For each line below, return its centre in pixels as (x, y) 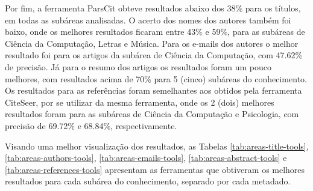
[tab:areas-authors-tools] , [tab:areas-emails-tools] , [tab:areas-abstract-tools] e (146, 158)
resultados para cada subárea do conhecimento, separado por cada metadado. (148, 181)
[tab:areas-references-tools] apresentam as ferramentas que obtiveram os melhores (155, 169)
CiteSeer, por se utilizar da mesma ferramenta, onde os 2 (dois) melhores (140, 102)
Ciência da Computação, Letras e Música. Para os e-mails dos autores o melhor (152, 43)
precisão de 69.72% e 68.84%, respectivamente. (91, 125)
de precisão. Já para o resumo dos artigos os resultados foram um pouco (138, 66)
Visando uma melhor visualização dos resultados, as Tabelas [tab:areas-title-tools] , (157, 146)
